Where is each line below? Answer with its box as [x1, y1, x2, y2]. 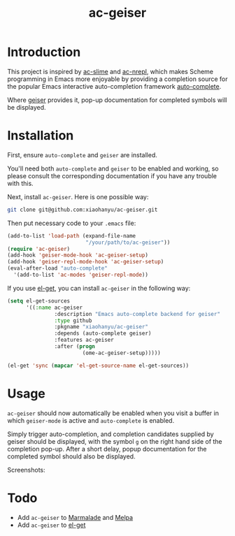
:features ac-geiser [54, 337, 114, 344]
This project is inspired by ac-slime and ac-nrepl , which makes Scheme [7, 67, 214, 75]
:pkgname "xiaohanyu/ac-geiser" [54, 324, 149, 331]
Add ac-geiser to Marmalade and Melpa [17, 513, 134, 521]
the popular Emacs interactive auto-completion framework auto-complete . [7, 82, 222, 90]
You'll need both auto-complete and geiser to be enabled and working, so [7, 164, 219, 173]
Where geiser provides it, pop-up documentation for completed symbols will [7, 96, 227, 104]
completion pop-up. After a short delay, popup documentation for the [7, 444, 207, 453]
